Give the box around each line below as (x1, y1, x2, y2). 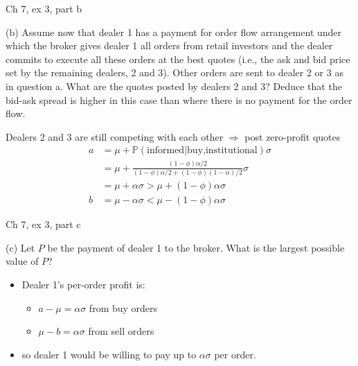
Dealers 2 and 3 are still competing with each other (6, 129, 224, 143)
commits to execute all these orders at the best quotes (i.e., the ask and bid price (6, 51, 350, 66)
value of (6, 254, 39, 268)
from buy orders (89, 300, 158, 315)
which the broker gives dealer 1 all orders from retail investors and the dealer (6, 38, 333, 53)
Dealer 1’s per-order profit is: (21, 277, 145, 291)
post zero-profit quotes (244, 129, 341, 143)
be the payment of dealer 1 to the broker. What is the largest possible (47, 240, 345, 254)
